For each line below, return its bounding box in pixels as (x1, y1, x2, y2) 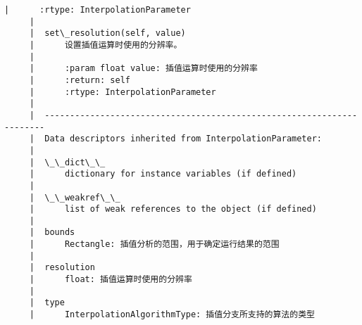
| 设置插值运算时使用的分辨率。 (29, 39, 182, 50)
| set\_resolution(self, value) (29, 28, 186, 39)
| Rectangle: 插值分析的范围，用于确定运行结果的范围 (29, 239, 280, 250)
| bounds (29, 227, 75, 238)
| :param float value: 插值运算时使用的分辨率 (29, 63, 258, 74)
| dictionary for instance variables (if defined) (29, 169, 297, 179)
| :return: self (29, 75, 130, 85)
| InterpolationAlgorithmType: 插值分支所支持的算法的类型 (29, 310, 315, 320)
